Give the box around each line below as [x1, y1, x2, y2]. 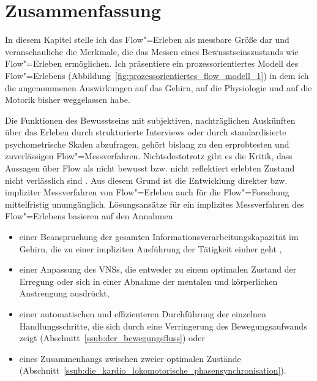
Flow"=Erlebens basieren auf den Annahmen [5, 209, 173, 222]
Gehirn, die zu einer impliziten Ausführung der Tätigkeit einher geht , [19, 242, 282, 255]
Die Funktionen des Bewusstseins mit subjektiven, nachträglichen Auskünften [5, 113, 296, 126]
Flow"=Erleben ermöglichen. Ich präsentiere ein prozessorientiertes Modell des [5, 57, 299, 70]
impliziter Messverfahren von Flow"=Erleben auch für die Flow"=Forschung [5, 186, 289, 198]
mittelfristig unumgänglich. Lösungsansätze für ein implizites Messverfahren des [5, 197, 304, 210]
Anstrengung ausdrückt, [19, 287, 110, 300]
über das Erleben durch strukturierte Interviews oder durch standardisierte [5, 126, 286, 138]
